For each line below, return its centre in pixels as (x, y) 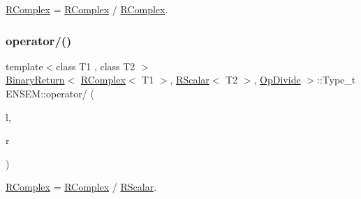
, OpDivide (277, 80)
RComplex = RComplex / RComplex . (87, 9)
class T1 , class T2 (96, 66)
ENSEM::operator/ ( (50, 93)
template (24, 66)
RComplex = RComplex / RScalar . (81, 187)
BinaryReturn (35, 80)
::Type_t (337, 80)
